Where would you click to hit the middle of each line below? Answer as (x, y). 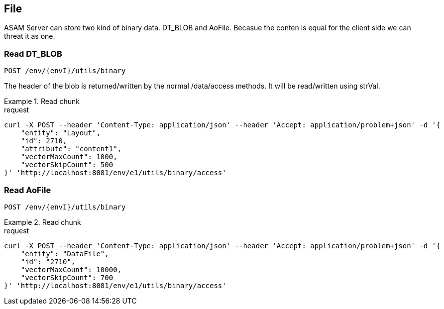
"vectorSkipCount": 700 (67, 277)
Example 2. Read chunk (43, 222)
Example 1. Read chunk (42, 102)
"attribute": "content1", (71, 149)
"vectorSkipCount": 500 (67, 165)
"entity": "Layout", (60, 133)
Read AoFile (28, 190)
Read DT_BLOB (33, 53)
